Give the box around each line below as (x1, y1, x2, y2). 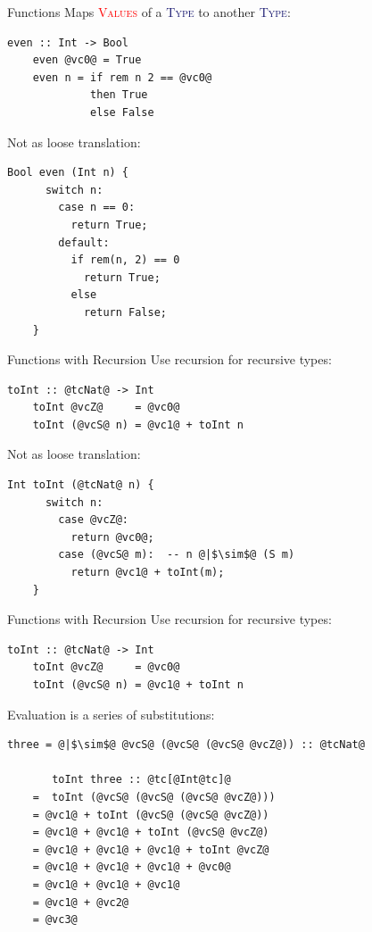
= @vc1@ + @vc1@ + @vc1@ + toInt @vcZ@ (32, 843, 269, 856)
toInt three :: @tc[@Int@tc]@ (52, 773, 231, 786)
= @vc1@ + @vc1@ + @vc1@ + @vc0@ (32, 861, 231, 874)
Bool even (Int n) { (7, 166, 129, 179)
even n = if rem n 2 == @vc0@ (32, 71, 212, 84)
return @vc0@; (70, 530, 154, 544)
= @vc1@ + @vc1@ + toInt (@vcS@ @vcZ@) (32, 826, 269, 839)
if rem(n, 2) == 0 (70, 254, 180, 267)
